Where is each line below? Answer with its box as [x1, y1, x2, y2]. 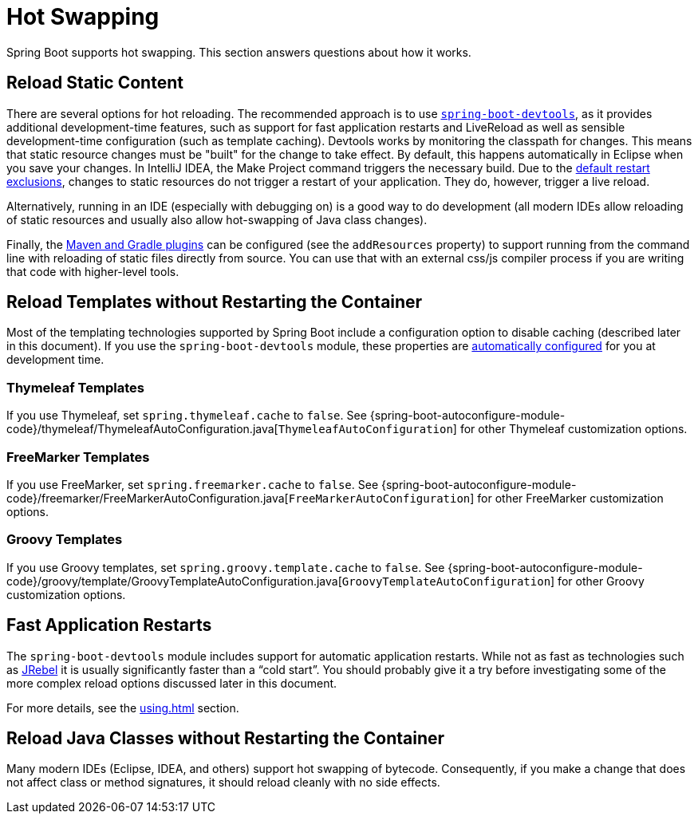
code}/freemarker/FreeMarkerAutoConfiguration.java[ [6, 491, 289, 505]
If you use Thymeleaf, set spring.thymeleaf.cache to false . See [6, 408, 367, 423]
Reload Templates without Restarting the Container [6, 292, 423, 313]
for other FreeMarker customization [477, 491, 664, 505]
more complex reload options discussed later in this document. [6, 676, 337, 690]
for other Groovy [558, 574, 645, 588]
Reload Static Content [6, 73, 183, 93]
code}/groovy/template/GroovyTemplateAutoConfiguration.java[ [6, 574, 342, 588]
